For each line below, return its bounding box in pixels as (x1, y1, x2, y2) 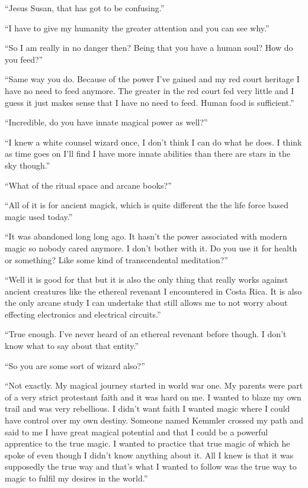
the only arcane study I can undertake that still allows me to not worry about (5, 296, 288, 309)
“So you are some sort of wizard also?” (5, 359, 145, 371)
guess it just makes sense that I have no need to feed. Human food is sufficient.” (5, 96, 294, 108)
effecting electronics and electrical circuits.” (5, 308, 161, 320)
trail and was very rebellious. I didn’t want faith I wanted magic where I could (5, 402, 290, 415)
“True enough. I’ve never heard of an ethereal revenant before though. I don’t (5, 328, 287, 340)
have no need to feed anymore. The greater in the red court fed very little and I (5, 84, 294, 96)
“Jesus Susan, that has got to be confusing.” (5, 2, 165, 14)
